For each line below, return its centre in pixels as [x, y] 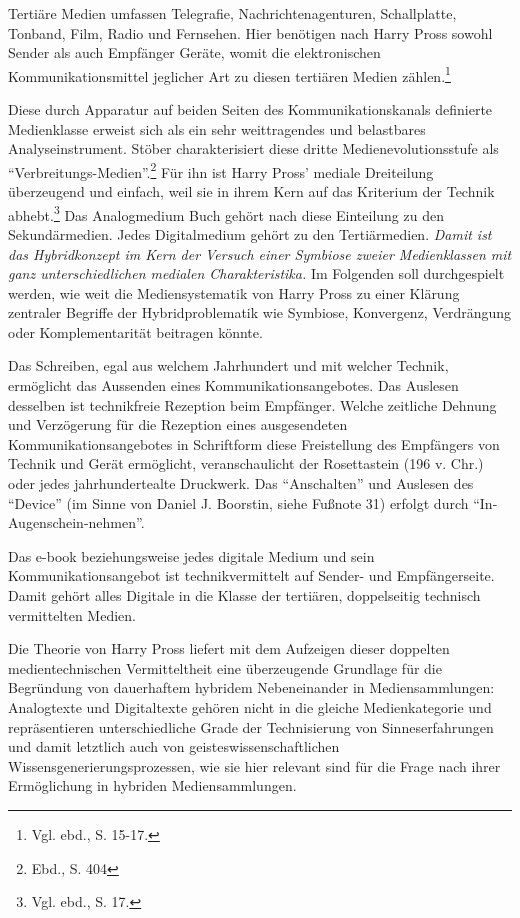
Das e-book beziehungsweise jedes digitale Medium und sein [191, 555]
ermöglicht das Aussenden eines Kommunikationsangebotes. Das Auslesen [233, 385]
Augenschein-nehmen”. [76, 522]
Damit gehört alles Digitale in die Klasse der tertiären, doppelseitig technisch [244, 595]
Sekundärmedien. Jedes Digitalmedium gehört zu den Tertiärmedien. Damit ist [250, 233]
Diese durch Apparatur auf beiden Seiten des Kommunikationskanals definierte [250, 109]
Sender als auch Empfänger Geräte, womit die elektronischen [194, 52]
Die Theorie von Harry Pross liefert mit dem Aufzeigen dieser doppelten [229, 648]
